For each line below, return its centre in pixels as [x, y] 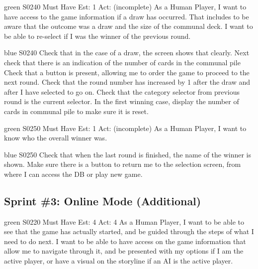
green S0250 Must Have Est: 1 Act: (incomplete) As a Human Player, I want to [125, 128]
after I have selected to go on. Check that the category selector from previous [122, 91]
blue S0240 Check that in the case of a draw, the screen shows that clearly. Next [127, 53]
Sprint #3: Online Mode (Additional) [103, 201]
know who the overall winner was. [56, 138]
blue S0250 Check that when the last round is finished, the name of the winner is [128, 154]
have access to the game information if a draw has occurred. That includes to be [127, 16]
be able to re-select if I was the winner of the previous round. [97, 36]
